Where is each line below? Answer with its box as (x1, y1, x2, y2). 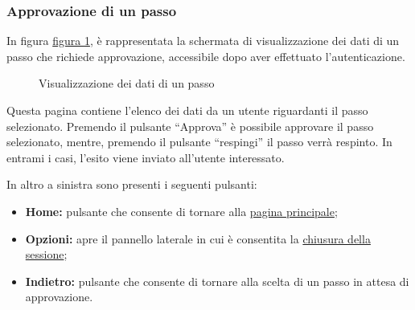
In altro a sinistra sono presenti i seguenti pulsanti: (6, 176, 257, 193)
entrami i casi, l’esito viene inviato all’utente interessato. (6, 149, 285, 165)
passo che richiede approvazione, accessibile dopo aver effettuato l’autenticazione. (6, 47, 405, 64)
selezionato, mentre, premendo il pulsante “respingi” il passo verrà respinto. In (6, 133, 392, 150)
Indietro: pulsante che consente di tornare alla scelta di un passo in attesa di (25, 272, 409, 289)
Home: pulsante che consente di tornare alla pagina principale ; (25, 202, 338, 219)
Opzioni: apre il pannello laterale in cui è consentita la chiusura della (25, 230, 371, 247)
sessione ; (25, 246, 68, 263)
